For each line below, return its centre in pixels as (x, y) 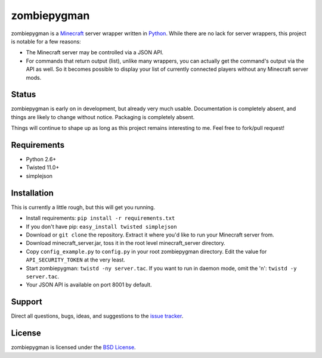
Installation (32, 193)
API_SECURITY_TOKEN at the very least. (75, 260)
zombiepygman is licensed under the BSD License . (74, 347)
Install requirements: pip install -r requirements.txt (100, 218)
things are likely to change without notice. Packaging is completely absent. (103, 117)
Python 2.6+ (41, 159)
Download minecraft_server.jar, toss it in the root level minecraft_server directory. (126, 243)
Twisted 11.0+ (43, 167)
